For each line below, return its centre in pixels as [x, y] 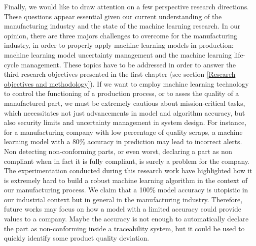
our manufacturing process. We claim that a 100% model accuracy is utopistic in [126, 190]
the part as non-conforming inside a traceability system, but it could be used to [124, 228]
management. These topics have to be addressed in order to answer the [128, 64]
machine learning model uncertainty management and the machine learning [118, 54]
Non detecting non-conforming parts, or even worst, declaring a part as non [118, 151]
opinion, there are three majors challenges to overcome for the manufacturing [121, 35]
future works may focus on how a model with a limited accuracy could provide [123, 209]
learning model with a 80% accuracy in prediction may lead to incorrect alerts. [123, 141]
